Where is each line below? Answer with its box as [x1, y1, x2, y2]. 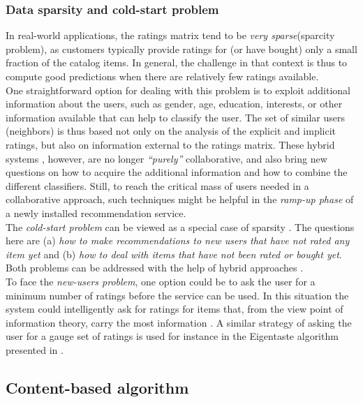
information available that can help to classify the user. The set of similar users [6, 110, 346, 124]
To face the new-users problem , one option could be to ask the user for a [6, 274, 316, 288]
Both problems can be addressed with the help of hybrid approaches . [6, 260, 304, 275]
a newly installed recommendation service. [6, 205, 186, 220]
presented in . [6, 342, 64, 357]
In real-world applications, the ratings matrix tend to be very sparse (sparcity [6, 28, 335, 43]
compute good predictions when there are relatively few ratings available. [6, 69, 319, 83]
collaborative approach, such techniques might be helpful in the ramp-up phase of [6, 192, 354, 207]
